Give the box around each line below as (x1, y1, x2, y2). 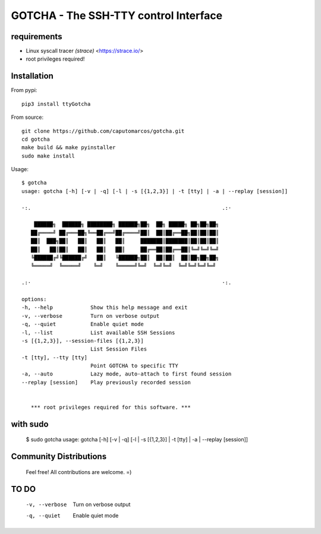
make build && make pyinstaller (21, 144, 116, 151)
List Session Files (90, 346, 147, 353)
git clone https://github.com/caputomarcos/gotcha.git (21, 128, 185, 134)
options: (21, 296, 47, 302)
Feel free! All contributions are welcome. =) (26, 468, 132, 475)
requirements (11, 31, 62, 42)
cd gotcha (21, 135, 50, 143)
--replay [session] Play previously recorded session (21, 379, 191, 386)
